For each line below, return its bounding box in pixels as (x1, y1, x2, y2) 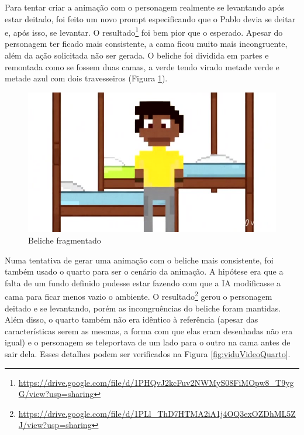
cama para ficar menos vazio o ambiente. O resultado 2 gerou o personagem (5, 289, 272, 302)
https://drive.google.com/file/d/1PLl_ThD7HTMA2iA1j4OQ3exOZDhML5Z (18, 407, 296, 419)
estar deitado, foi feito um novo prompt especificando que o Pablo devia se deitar (5, 12, 296, 25)
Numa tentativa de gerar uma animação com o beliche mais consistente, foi (5, 254, 274, 266)
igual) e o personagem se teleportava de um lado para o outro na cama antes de (5, 336, 291, 348)
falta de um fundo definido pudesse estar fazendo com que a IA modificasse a (5, 276, 281, 289)
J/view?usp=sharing (18, 419, 92, 431)
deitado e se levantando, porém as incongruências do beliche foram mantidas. (5, 302, 281, 314)
